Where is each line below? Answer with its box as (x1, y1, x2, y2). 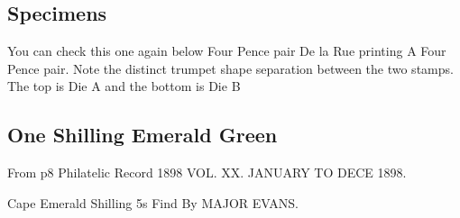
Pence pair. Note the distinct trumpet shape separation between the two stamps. (7, 59, 454, 77)
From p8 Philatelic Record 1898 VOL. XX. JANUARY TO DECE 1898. (7, 163, 407, 182)
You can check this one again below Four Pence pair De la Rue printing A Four (7, 41, 446, 60)
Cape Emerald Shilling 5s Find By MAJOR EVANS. (7, 193, 299, 212)
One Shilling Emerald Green (7, 121, 278, 149)
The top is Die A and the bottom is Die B (7, 77, 241, 95)
